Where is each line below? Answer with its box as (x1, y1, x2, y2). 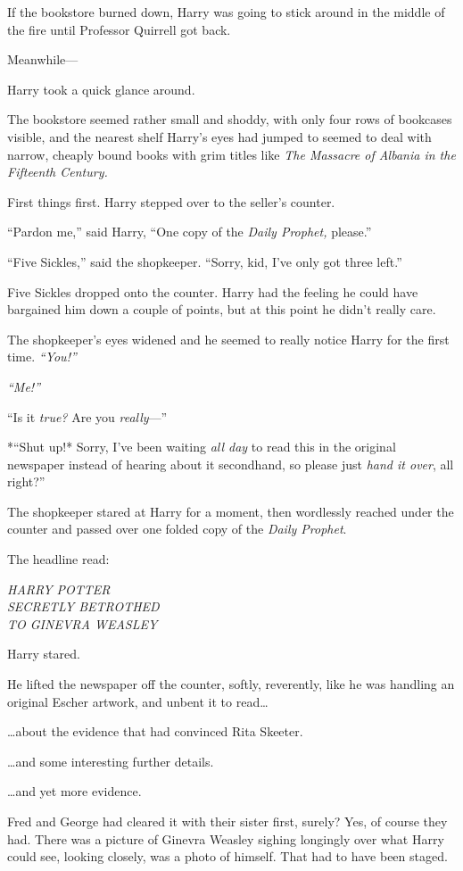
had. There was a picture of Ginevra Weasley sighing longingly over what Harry (7, 829, 444, 848)
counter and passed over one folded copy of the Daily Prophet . (7, 519, 347, 538)
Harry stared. (7, 644, 80, 663)
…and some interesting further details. (7, 751, 214, 770)
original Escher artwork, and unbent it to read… (7, 692, 269, 710)
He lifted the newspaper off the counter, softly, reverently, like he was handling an (7, 675, 455, 693)
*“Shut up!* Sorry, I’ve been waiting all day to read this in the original (7, 437, 396, 456)
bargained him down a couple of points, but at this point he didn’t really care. (7, 300, 436, 319)
